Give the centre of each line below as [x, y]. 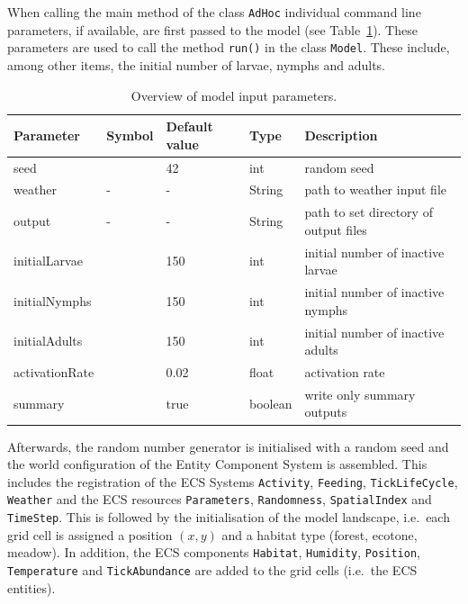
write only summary [360, 394]
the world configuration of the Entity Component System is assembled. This [217, 464]
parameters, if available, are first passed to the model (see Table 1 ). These [212, 29]
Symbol [130, 135]
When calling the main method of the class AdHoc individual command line [214, 12]
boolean [270, 403]
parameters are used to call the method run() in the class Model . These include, [229, 47]
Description [341, 135]
